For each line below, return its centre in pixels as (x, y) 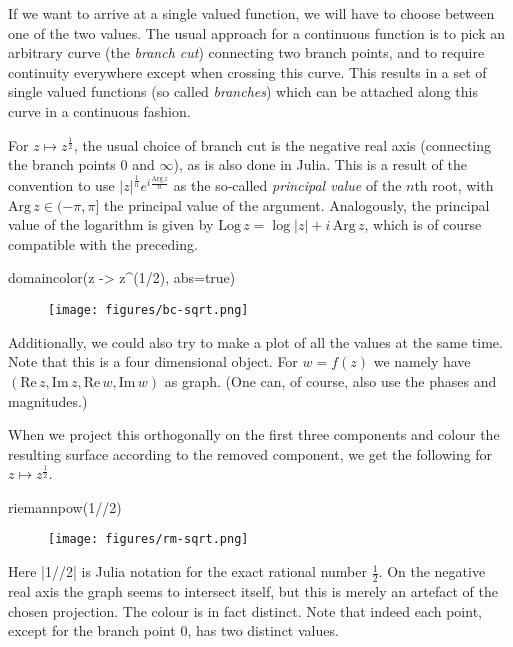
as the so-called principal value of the (287, 185)
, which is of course (423, 224)
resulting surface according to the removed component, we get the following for (250, 453)
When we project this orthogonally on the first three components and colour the (254, 434)
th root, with (454, 185)
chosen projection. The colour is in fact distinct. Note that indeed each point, (245, 610)
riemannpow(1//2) (65, 506)
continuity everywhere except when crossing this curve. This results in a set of (247, 71)
